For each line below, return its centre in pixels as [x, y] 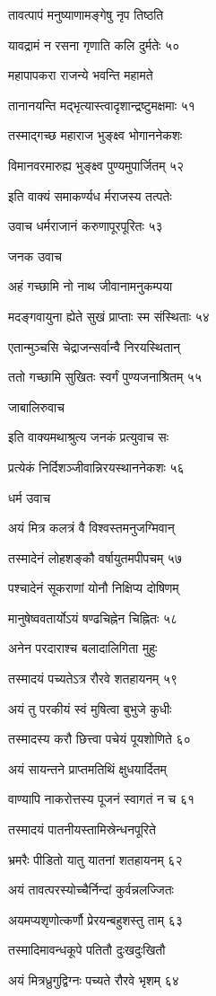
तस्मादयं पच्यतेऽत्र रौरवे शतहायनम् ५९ [93, 679]
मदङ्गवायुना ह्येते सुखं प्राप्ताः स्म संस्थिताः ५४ [109, 316]
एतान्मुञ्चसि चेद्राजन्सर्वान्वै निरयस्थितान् [95, 346]
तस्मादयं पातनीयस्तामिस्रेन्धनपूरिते [82, 829]
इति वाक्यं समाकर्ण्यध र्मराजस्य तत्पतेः [90, 195]
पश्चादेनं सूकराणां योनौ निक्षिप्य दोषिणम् [94, 588]
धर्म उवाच [30, 497]
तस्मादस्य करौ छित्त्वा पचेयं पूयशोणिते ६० [99, 739]
